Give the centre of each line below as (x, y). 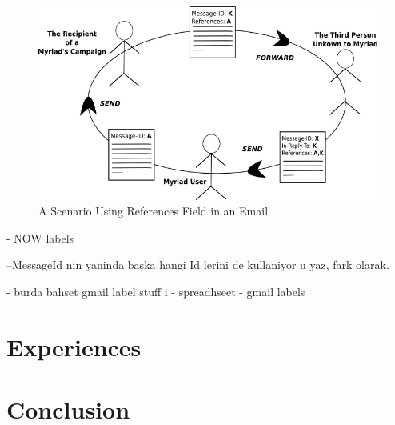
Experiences (74, 346)
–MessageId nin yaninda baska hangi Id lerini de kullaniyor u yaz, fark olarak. (198, 265)
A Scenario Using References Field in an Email (154, 211)
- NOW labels (40, 237)
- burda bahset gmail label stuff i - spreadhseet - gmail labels (156, 292)
